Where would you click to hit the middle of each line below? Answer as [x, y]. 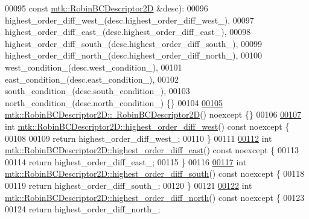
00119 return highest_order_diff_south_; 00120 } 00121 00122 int [129, 185]
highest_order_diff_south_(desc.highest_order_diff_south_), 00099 [134, 43]
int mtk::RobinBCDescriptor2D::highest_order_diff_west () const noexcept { [147, 126]
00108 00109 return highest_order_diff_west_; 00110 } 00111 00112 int [139, 138]
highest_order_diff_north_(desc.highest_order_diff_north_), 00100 [133, 55]
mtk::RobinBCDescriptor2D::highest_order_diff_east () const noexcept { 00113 [152, 150]
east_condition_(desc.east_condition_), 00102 [92, 79]
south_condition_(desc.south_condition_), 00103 [97, 91]
